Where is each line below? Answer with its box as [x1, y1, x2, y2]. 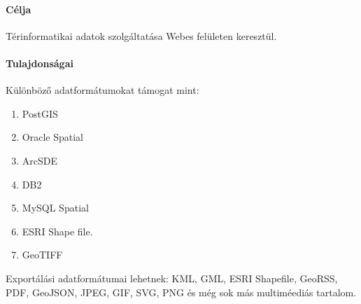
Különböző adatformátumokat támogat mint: [6, 83, 199, 97]
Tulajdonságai [6, 55, 73, 70]
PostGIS [22, 106, 58, 120]
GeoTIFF [22, 247, 63, 262]
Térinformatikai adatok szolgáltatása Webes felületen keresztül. [6, 28, 277, 43]
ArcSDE [22, 153, 58, 167]
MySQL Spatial [22, 200, 89, 215]
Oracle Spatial [22, 130, 83, 144]
